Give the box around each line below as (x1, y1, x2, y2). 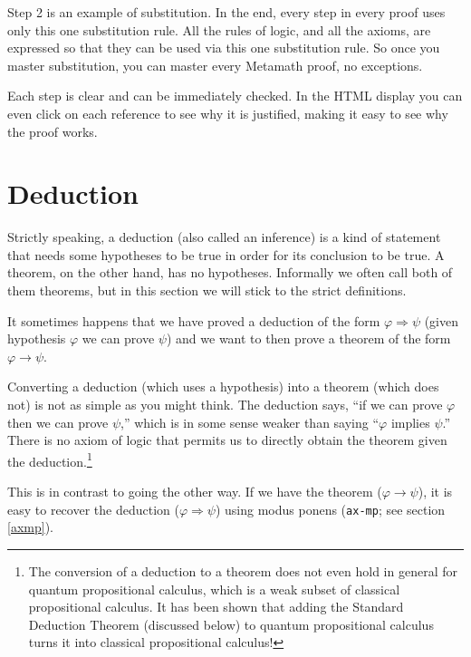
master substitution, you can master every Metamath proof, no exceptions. (7, 55, 423, 74)
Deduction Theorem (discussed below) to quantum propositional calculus (28, 614, 434, 633)
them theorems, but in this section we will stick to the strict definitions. (7, 281, 407, 300)
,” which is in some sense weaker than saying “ (120, 412, 380, 431)
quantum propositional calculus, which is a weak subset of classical (28, 579, 400, 598)
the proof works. (7, 121, 98, 140)
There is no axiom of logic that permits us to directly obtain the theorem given (7, 430, 447, 449)
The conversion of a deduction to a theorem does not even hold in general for (28, 561, 457, 580)
